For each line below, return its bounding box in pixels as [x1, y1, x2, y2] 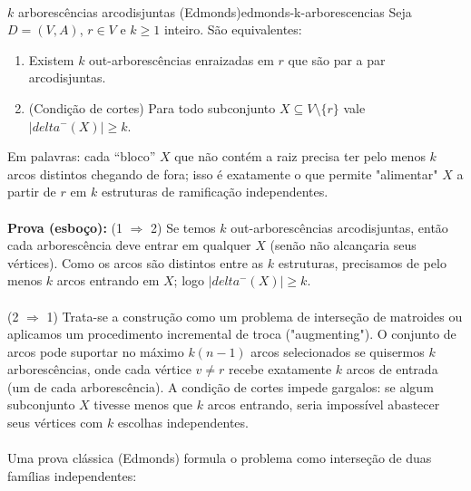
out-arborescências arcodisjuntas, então [231, 217, 448, 236]
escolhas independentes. [117, 413, 249, 432]
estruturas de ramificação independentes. [101, 182, 329, 201]
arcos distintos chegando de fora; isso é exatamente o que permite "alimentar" [7, 164, 438, 183]
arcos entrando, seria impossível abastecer [207, 395, 440, 414]
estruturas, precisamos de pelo [278, 253, 446, 272]
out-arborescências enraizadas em [89, 50, 274, 69]
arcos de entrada [346, 360, 438, 379]
